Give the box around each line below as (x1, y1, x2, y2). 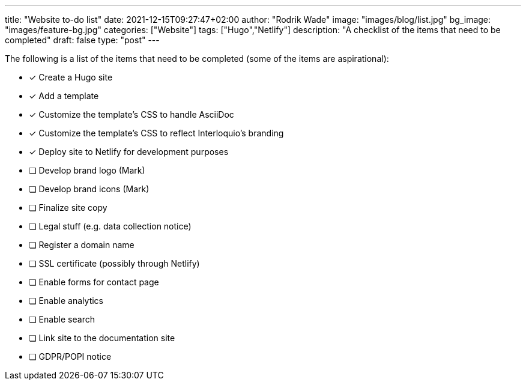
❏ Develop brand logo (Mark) (29, 165, 145, 175)
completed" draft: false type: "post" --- (5, 35, 160, 45)
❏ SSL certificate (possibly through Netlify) (29, 258, 200, 268)
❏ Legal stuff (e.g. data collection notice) (29, 221, 192, 231)
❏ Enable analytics (29, 296, 103, 306)
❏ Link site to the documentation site (29, 333, 175, 343)
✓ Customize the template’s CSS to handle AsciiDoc (29, 109, 234, 120)
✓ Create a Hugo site (29, 72, 113, 82)
